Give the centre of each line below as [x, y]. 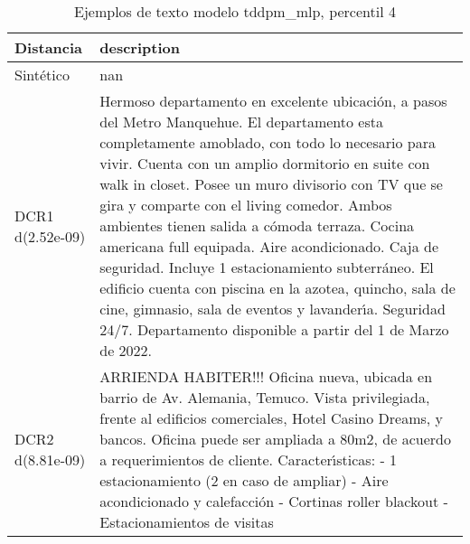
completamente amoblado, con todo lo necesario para [268, 142]
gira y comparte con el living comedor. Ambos [246, 205]
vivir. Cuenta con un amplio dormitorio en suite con [265, 163]
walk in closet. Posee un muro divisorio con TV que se [271, 184]
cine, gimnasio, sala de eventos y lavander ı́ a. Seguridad [273, 309]
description [140, 47]
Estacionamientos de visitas [187, 522]
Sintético [42, 75]
